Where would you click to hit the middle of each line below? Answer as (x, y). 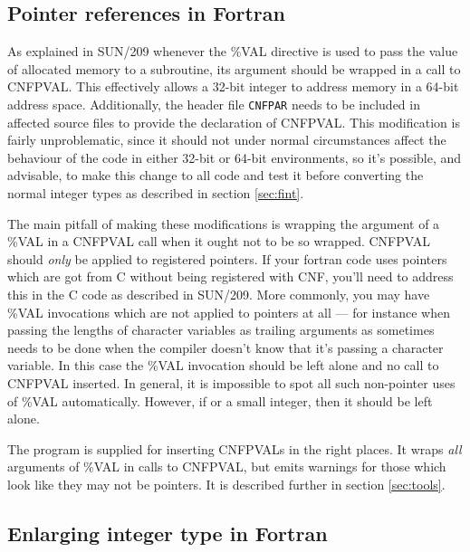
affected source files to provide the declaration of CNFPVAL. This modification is (234, 122)
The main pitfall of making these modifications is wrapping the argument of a (224, 223)
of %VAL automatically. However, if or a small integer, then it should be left (220, 400)
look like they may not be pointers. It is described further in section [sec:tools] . (226, 484)
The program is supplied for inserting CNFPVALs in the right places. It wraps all (235, 448)
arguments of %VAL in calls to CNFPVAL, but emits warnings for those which (227, 466)
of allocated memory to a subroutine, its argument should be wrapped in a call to (234, 68)
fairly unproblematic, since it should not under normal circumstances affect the (227, 140)
